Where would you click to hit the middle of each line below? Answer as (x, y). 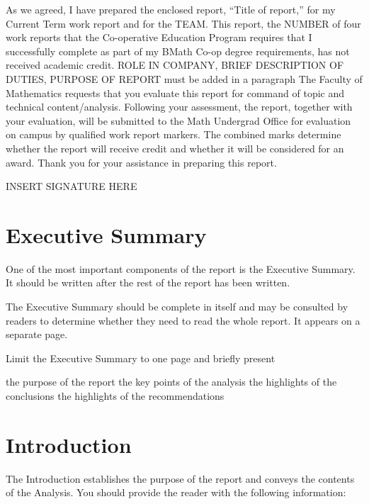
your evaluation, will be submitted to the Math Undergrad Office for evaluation (178, 120)
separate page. (37, 334)
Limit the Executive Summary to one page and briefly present (141, 358)
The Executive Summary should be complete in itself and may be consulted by (177, 307)
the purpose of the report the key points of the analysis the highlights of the (171, 382)
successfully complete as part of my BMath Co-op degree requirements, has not (178, 51)
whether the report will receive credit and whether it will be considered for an (175, 148)
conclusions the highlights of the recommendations (115, 396)
